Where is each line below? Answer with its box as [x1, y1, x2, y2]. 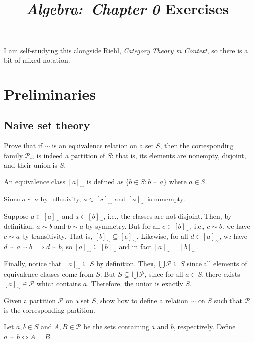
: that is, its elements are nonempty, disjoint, [111, 150, 246, 160]
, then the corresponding [160, 141, 234, 151]
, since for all [144, 268, 183, 279]
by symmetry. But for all [85, 221, 160, 231]
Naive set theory [4, 117, 90, 133]
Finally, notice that [4, 258, 62, 268]
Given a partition [4, 295, 56, 305]
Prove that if [4, 141, 43, 151]
